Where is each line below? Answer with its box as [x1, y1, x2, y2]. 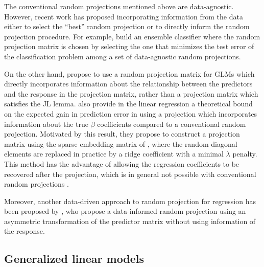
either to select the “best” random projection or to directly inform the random [4, 21, 250, 32]
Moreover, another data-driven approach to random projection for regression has [4, 195, 256, 206]
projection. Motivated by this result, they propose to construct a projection [4, 128, 240, 139]
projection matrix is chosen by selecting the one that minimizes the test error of [4, 41, 254, 52]
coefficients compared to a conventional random [97, 118, 246, 129]
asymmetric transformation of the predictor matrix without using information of [4, 215, 256, 226]
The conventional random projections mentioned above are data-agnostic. [4, 1, 234, 11]
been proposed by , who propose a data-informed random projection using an [4, 206, 246, 216]
